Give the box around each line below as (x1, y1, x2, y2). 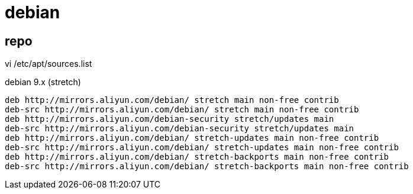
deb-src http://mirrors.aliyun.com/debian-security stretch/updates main (5, 124, 354, 134)
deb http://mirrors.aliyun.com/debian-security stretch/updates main (5, 114, 334, 124)
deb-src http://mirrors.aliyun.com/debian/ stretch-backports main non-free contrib (5, 161, 409, 172)
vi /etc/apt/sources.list (5, 59, 92, 69)
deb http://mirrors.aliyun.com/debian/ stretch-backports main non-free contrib (5, 152, 389, 162)
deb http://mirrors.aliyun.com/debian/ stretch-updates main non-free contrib (5, 133, 379, 143)
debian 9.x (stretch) (5, 77, 81, 88)
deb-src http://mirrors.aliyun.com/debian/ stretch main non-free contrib (5, 105, 359, 115)
